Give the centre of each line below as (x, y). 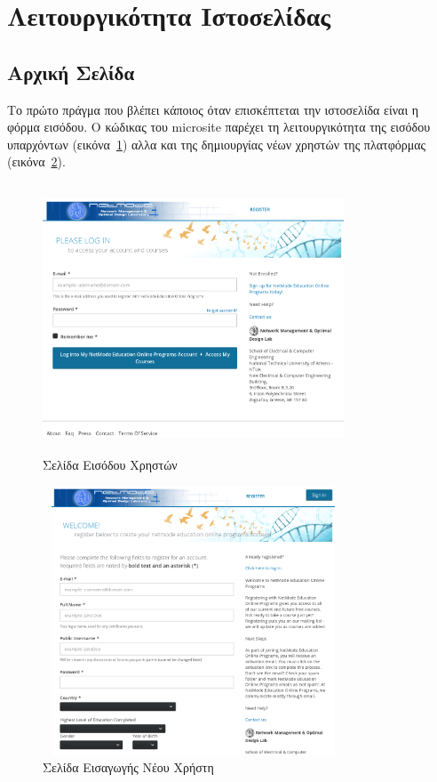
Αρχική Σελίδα (71, 72)
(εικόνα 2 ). (36, 161)
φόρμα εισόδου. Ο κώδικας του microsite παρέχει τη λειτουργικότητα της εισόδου (219, 127)
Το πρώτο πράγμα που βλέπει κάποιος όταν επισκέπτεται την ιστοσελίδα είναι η (213, 109)
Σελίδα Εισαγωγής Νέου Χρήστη (128, 767)
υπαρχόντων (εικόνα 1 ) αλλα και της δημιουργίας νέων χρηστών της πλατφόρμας (217, 144)
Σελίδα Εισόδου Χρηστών (110, 464)
